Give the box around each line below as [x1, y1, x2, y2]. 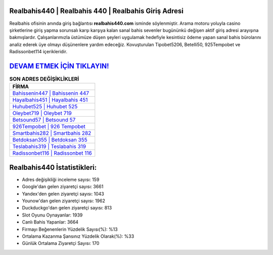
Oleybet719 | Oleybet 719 [12, 110, 72, 117]
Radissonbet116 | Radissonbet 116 [12, 150, 92, 157]
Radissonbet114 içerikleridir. [9, 49, 68, 55]
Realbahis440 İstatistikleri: [9, 163, 97, 172]
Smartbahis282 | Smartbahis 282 [12, 130, 92, 137]
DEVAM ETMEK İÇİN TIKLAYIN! [9, 61, 109, 70]
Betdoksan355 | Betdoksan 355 [12, 136, 88, 143]
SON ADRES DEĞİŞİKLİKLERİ [9, 76, 79, 83]
